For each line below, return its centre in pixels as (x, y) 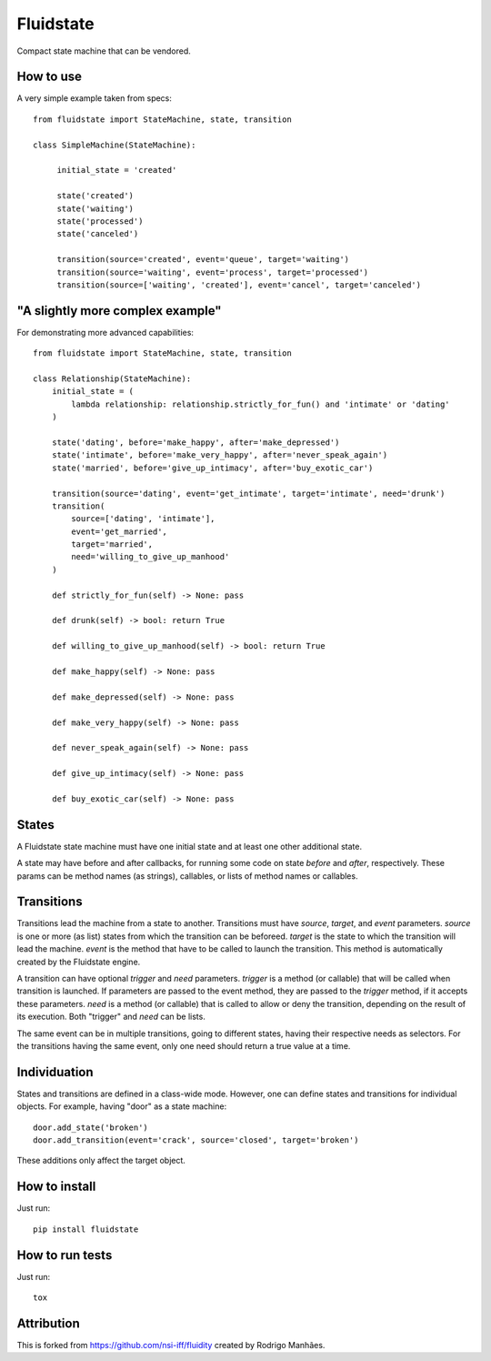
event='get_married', (120, 531)
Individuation (55, 1072)
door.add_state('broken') (91, 1127)
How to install (56, 1187)
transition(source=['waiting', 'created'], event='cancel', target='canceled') (239, 285)
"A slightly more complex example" (119, 311)
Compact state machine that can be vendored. (104, 51)
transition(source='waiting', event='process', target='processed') (213, 272)
